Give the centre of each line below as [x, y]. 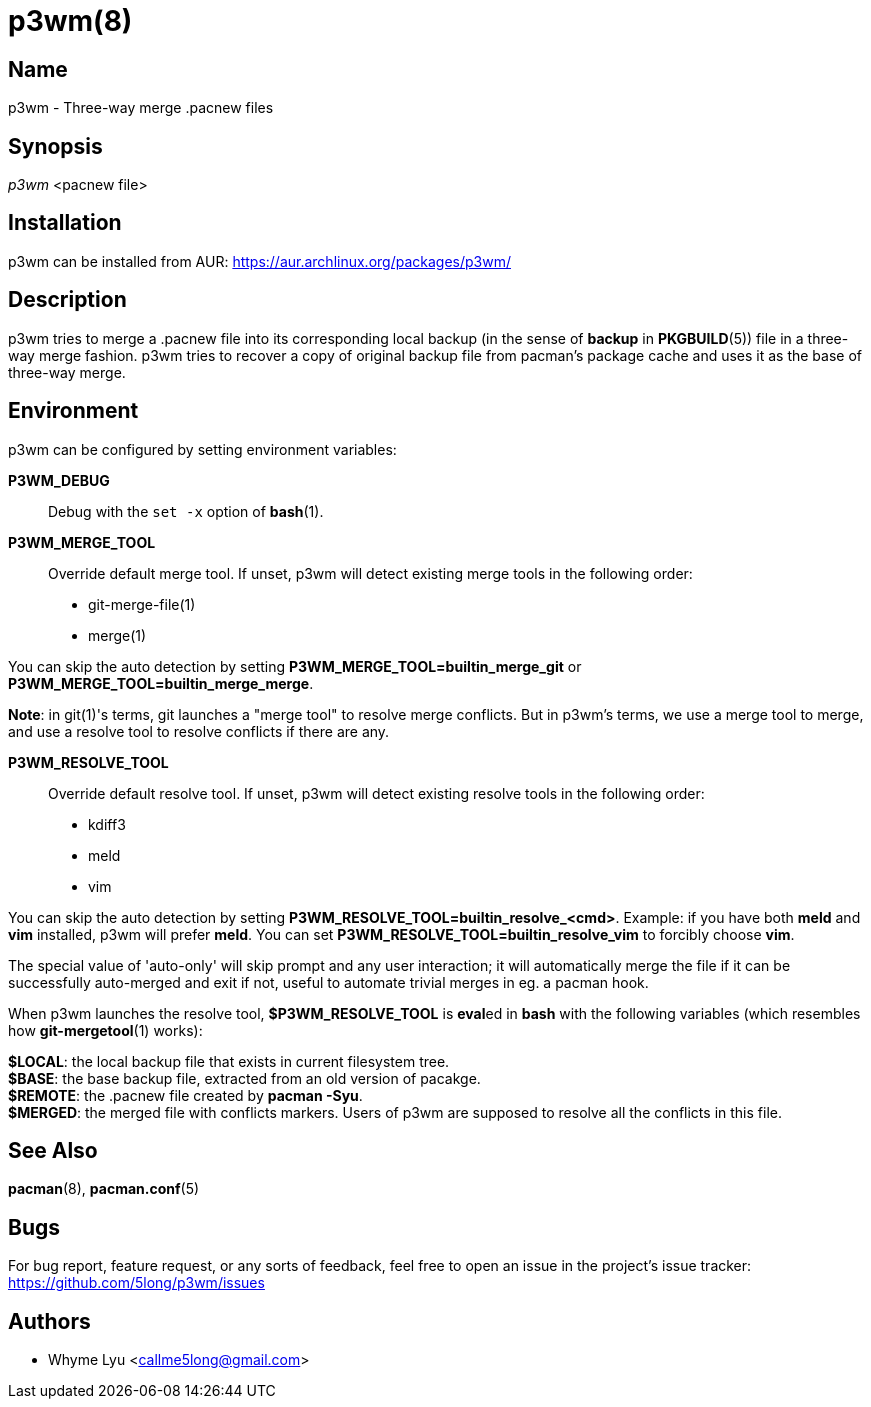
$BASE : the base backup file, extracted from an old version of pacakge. [244, 1078]
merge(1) [117, 635]
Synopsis [55, 146]
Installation [65, 223]
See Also [53, 1150]
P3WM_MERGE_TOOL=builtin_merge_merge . [161, 683]
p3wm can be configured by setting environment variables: [202, 449]
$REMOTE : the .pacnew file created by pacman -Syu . [185, 1095]
